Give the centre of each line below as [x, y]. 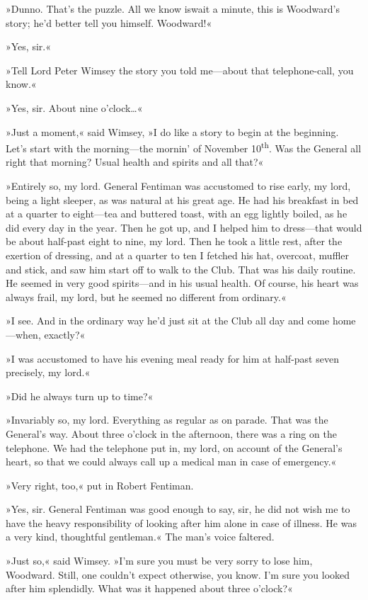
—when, [23, 334]
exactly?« [65, 334]
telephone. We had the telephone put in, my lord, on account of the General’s [174, 447]
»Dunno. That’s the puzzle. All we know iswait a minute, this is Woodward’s [173, 9]
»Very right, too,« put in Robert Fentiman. [100, 485]
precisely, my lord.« [48, 372]
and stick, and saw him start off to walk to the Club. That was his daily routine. [181, 269]
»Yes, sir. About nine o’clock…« [74, 107]
